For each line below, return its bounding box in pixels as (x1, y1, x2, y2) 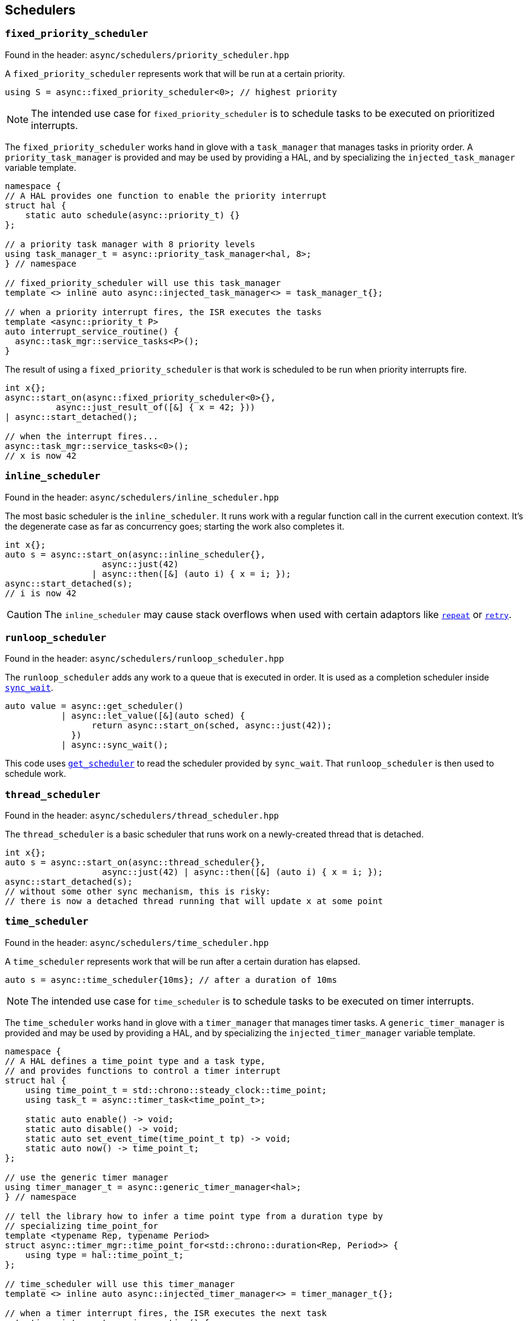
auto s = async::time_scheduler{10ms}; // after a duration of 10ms (5, 974, 337, 985)
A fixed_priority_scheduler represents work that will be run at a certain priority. (5, 68, 345, 79)
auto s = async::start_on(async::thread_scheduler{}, (5, 857, 266, 868)
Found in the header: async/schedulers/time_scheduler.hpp (5, 937, 269, 948)
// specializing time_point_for (5, 1220, 158, 1231)
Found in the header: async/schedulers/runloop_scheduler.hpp (5, 653, 284, 664)
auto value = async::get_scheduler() (5, 701, 184, 711)
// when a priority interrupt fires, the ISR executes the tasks (5, 307, 322, 317)
